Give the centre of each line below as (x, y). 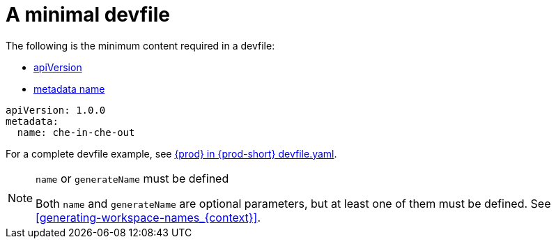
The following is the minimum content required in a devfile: (140, 45)
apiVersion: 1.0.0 (56, 110)
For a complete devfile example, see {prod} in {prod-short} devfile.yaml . (171, 153)
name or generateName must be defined (132, 178)
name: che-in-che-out (76, 132)
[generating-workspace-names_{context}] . (148, 217)
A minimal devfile (88, 15)
